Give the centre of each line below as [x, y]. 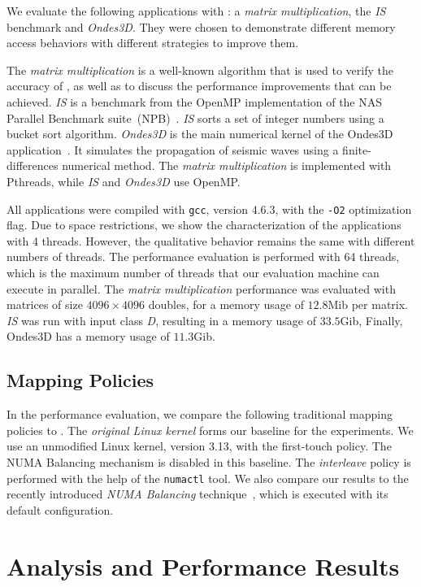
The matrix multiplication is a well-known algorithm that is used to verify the [200, 70]
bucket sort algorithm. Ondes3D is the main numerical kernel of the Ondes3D [200, 134]
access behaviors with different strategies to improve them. [153, 43]
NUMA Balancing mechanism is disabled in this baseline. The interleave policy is [209, 461]
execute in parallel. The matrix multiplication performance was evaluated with [201, 288]
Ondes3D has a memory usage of [88, 336]
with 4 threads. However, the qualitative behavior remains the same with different [211, 240]
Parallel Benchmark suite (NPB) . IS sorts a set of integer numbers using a [195, 117]
